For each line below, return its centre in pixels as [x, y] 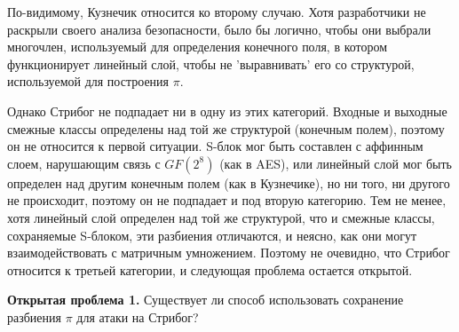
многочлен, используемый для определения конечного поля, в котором [198, 47]
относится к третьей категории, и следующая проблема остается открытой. [210, 269]
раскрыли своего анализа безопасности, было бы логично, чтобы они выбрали [219, 29]
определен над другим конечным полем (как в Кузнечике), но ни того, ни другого [229, 182]
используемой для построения [88, 81]
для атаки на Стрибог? [138, 316]
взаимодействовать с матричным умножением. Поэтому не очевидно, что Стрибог [229, 253]
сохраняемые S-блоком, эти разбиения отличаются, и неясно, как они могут [212, 235]
